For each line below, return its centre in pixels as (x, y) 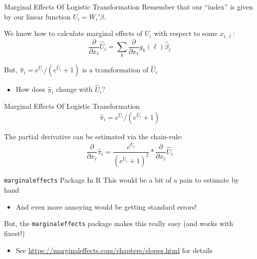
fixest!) (14, 233)
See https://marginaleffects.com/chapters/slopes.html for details (114, 250)
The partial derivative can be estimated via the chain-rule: (93, 136)
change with (74, 89)
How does (30, 89)
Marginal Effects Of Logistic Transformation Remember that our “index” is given (128, 6)
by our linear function (37, 16)
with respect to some (186, 33)
